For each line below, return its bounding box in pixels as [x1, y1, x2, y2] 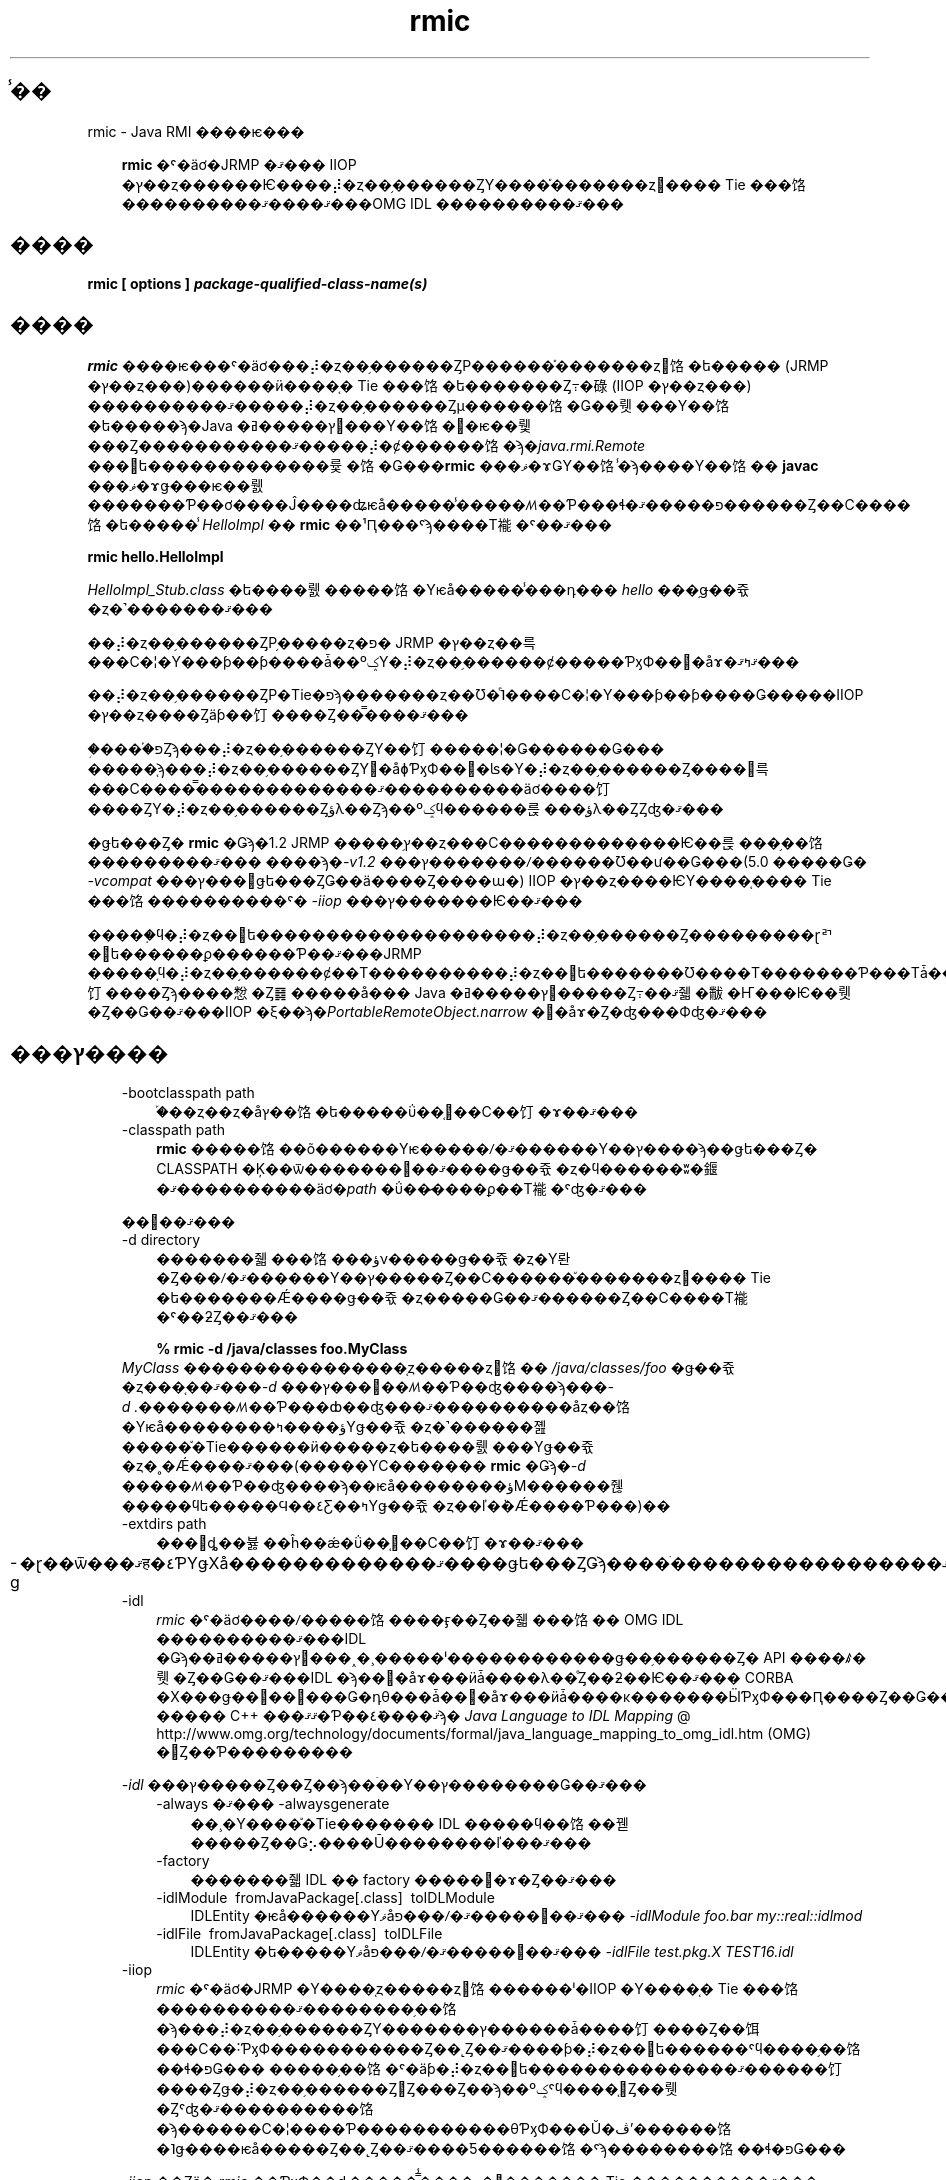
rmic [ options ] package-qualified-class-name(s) [87, 275, 428, 293]
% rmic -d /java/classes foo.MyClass [156, 1340, 408, 1358]
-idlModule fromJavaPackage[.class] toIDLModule [156, 1889, 495, 1907]
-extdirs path [121, 1515, 207, 1533]
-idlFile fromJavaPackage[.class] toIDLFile [156, 1925, 443, 1943]
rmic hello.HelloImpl [87, 548, 224, 566]
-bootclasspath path [121, 1084, 255, 1102]
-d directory [121, 1231, 201, 1249]
